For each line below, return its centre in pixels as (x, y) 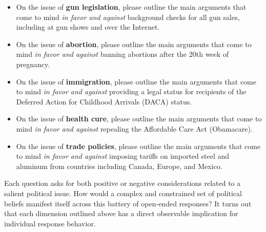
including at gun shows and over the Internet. (88, 27)
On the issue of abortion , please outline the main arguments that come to (134, 44)
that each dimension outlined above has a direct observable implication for (121, 213)
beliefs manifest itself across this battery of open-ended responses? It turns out (128, 203)
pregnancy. (33, 64)
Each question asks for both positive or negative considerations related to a (122, 183)
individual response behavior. (50, 223)
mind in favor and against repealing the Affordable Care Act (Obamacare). (134, 128)
